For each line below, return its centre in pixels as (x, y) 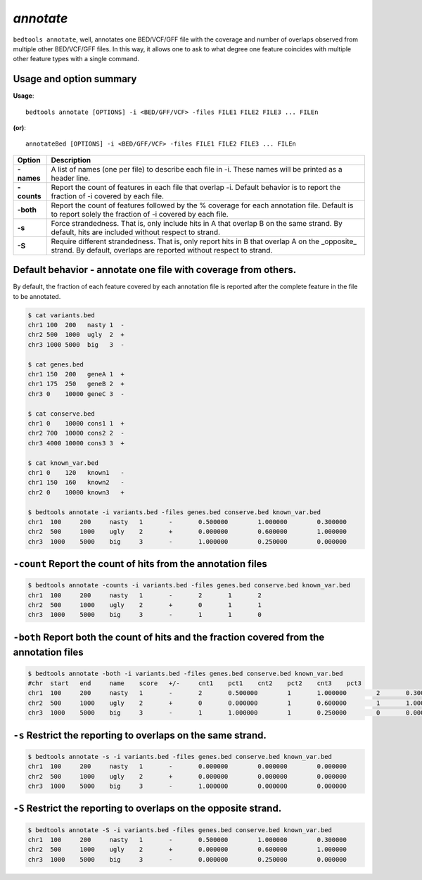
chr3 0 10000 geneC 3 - (76, 394)
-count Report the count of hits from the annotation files (140, 564)
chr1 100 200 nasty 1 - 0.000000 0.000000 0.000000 (187, 766)
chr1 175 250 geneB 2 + (76, 384)
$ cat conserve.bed (61, 414)
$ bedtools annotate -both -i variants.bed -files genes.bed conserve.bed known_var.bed (186, 673)
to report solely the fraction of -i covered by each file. (140, 214)
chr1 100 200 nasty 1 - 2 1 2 (145, 595)
